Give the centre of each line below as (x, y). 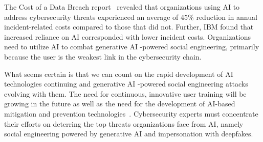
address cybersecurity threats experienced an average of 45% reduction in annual (131, 17)
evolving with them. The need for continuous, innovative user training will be (125, 93)
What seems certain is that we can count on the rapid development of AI (119, 74)
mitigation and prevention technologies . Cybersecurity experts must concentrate (131, 113)
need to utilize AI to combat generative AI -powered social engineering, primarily (132, 47)
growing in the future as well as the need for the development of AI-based (120, 104)
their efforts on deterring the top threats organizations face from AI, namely (124, 123)
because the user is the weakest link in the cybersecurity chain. (103, 56)
